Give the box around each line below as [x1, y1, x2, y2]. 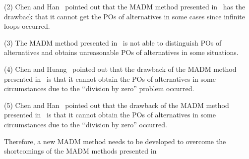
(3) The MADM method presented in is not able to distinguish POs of [4, 37, 222, 48]
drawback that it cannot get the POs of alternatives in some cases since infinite [4, 11, 246, 21]
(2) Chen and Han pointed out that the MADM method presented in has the [4, 1, 246, 11]
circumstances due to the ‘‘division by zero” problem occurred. [4, 83, 194, 94]
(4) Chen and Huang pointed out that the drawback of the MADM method [4, 63, 237, 74]
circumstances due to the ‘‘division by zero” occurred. [4, 119, 167, 129]
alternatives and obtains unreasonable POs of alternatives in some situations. [4, 47, 239, 57]
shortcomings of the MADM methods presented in [4, 146, 157, 156]
